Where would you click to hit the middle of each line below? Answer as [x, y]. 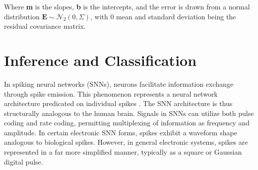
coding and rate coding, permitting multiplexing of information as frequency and [127, 123]
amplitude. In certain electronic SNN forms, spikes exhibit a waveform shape [121, 132]
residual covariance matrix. [45, 26]
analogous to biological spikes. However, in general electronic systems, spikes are [126, 142]
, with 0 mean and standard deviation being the [163, 16]
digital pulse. [24, 161]
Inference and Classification [100, 60]
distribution [22, 16]
